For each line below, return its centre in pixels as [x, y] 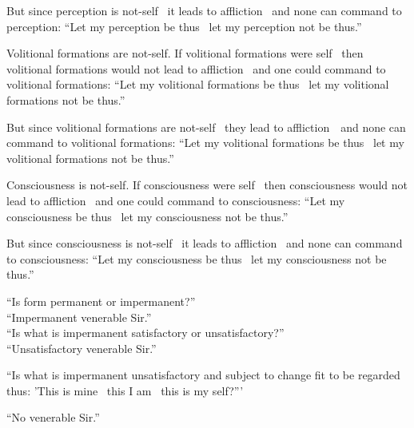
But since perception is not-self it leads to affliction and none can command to [204, 10]
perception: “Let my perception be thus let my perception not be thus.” [184, 26]
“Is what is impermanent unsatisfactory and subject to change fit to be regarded [203, 375]
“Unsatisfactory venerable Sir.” [82, 348]
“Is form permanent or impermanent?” [101, 301]
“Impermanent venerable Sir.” [79, 317]
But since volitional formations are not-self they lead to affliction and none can [206, 127]
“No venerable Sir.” [53, 417]
